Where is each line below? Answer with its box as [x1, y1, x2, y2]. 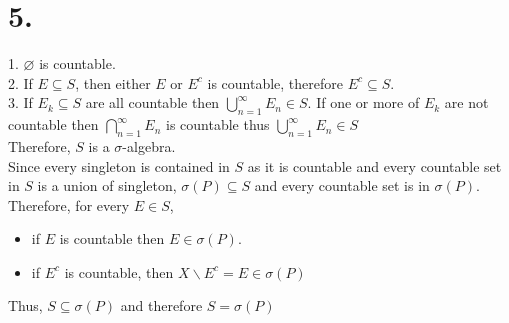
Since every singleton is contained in [8, 155, 230, 176]
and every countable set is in [254, 175, 430, 196]
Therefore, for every [8, 194, 130, 215]
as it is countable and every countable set [247, 155, 502, 176]
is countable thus [166, 114, 270, 135]
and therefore [120, 295, 203, 316]
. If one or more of [307, 92, 420, 113]
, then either [75, 72, 151, 93]
